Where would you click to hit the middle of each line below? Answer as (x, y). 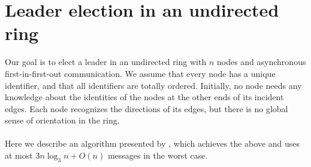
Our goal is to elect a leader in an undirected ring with (106, 62)
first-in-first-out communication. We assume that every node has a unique (140, 73)
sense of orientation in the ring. (62, 120)
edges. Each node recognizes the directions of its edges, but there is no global (147, 108)
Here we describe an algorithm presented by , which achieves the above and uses (153, 143)
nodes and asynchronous (261, 62)
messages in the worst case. (158, 155)
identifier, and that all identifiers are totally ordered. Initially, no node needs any (153, 85)
